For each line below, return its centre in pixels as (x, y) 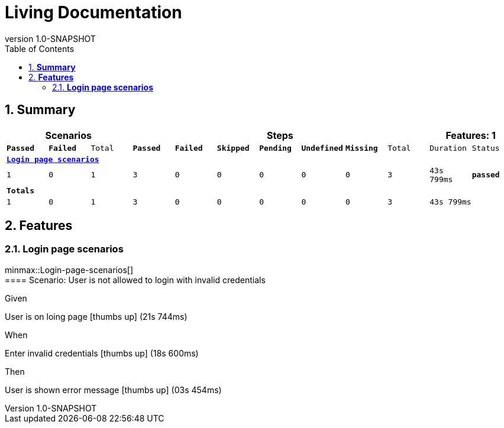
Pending (275, 148)
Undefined (322, 148)
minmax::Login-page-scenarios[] (69, 270)
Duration (448, 148)
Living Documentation (93, 12)
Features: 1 (471, 135)
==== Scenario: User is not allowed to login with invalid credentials (135, 280)
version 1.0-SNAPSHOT (50, 38)
